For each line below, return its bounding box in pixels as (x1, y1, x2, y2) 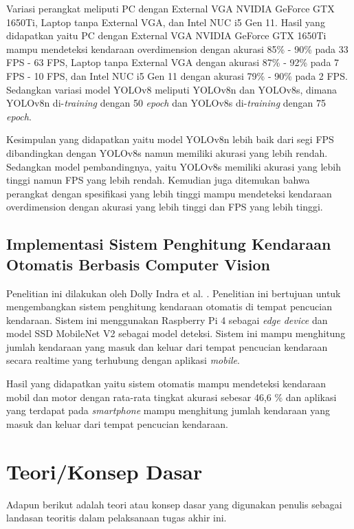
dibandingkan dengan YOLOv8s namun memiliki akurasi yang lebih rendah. (6, 145, 328, 160)
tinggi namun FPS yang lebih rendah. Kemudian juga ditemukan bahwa (6, 173, 310, 187)
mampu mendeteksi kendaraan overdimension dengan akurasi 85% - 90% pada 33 (6, 41, 349, 56)
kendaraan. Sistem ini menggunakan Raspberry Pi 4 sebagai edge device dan (6, 312, 328, 327)
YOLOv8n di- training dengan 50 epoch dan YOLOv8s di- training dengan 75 (6, 96, 327, 110)
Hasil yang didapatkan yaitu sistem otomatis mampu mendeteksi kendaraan (6, 376, 327, 391)
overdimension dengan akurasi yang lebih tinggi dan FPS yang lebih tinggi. (6, 199, 323, 214)
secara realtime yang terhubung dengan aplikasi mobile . (6, 353, 240, 367)
